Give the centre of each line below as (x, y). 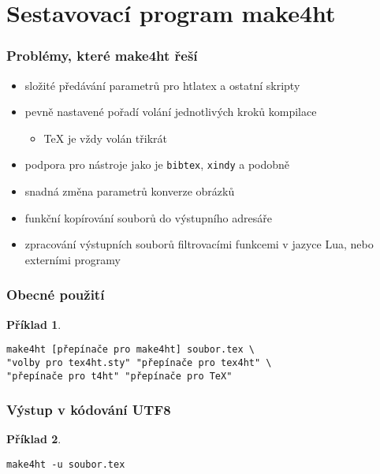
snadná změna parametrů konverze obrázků (130, 191)
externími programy (73, 259)
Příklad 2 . (34, 439)
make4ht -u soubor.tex (66, 465)
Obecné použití (56, 295)
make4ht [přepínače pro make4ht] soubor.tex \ (130, 350)
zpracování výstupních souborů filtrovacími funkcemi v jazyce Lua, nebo (199, 244)
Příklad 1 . (34, 324)
